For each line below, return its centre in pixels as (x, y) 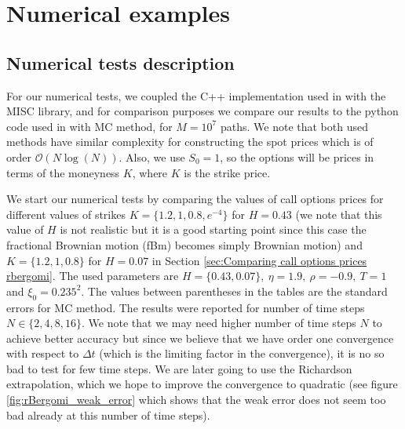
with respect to (43, 353)
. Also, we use (152, 156)
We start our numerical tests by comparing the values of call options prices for (195, 199)
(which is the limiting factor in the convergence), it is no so (242, 353)
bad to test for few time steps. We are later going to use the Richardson (179, 368)
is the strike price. (227, 172)
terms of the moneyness (63, 172)
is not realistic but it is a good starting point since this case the (213, 229)
